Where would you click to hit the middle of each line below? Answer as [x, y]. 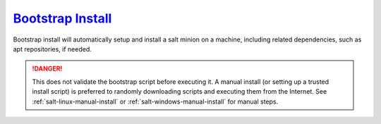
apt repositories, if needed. [52, 49]
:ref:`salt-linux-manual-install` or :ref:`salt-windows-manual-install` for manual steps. [155, 101]
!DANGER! [47, 69]
